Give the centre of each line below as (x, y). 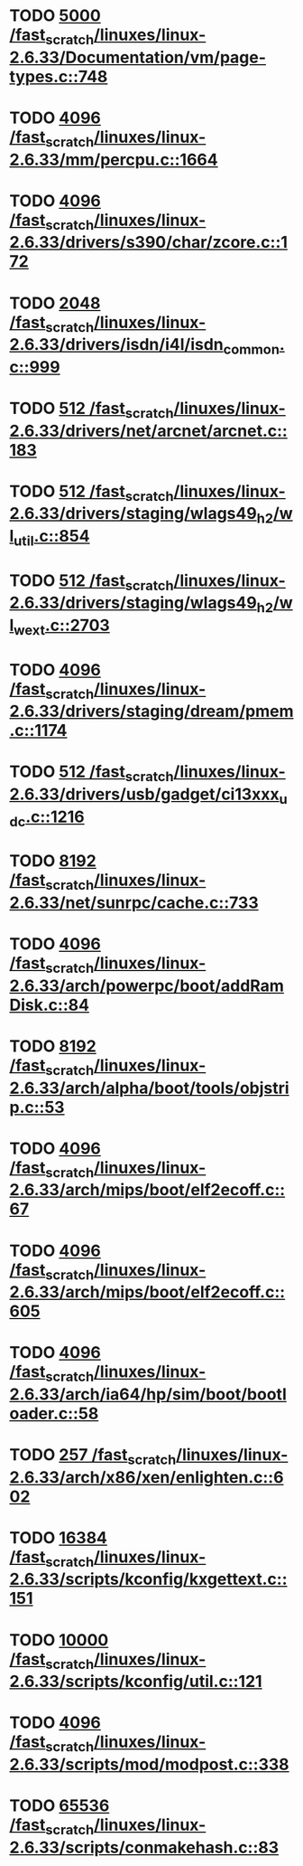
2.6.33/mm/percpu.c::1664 (114, 160)
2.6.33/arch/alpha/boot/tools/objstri (150, 1088)
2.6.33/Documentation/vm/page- (138, 57)
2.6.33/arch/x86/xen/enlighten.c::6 (147, 1477)
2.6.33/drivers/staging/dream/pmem (151, 712)
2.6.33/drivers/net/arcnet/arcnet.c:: (149, 431)
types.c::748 (59, 76)
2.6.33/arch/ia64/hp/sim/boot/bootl (148, 1394)
